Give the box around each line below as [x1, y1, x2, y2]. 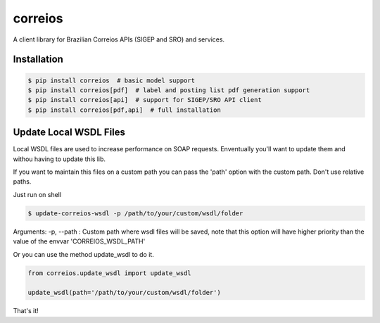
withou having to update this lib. [13, 155, 106, 163]
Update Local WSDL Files [13, 127, 126, 139]
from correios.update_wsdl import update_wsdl [27, 269, 191, 277]
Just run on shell [13, 190, 62, 198]
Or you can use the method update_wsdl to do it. [13, 250, 154, 258]
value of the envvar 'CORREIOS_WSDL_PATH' [13, 237, 146, 246]
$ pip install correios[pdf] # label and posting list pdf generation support [27, 86, 310, 94]
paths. [13, 177, 32, 186]
